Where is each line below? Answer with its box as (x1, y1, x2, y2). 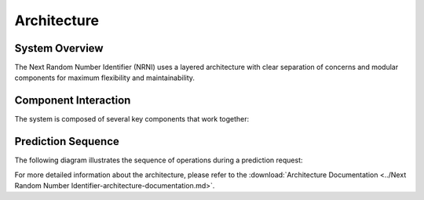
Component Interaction (14, 94, 131, 107)
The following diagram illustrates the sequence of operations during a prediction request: (14, 155, 303, 165)
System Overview (14, 42, 104, 55)
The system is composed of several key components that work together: (14, 115, 250, 124)
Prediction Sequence (14, 135, 119, 148)
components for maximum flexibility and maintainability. (14, 73, 196, 82)
